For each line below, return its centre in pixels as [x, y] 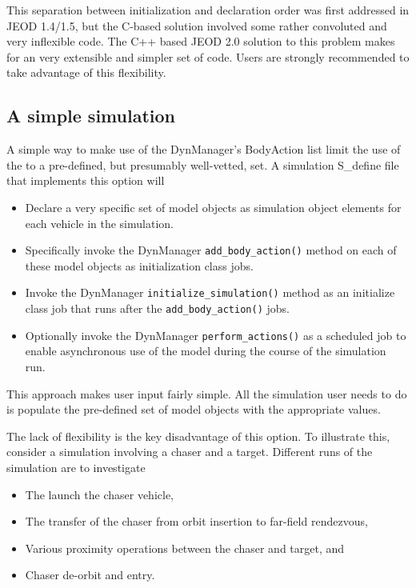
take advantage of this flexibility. [86, 72]
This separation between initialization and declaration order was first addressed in [208, 10]
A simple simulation [91, 116]
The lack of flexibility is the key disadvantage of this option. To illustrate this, [198, 436]
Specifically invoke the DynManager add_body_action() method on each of [211, 250]
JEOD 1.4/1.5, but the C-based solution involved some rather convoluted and [197, 25]
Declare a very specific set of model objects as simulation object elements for [213, 207]
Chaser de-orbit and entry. [90, 575]
